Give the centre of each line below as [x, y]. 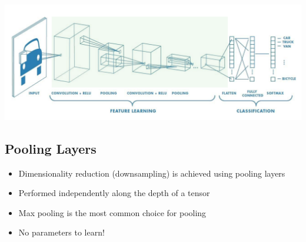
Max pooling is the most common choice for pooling [112, 212]
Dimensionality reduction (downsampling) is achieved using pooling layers [152, 173]
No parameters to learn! [61, 232]
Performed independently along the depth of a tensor [114, 193]
